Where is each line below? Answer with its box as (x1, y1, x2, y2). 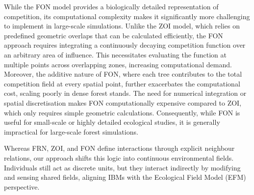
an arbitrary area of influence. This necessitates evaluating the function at (4, 49, 227, 59)
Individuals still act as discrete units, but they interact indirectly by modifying (4, 162, 241, 172)
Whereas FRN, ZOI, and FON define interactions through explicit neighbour (4, 143, 235, 153)
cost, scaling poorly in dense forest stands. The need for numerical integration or (4, 88, 247, 98)
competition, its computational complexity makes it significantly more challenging (4, 11, 250, 21)
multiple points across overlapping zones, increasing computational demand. (4, 59, 232, 69)
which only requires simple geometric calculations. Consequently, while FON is (4, 107, 240, 117)
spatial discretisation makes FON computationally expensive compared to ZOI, (4, 97, 242, 108)
